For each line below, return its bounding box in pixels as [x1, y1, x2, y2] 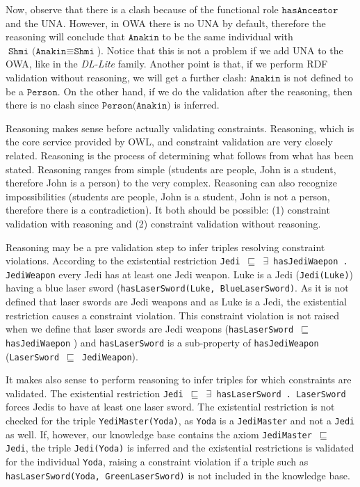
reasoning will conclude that [6, 29, 126, 44]
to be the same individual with [162, 29, 293, 44]
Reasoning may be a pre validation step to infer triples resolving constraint [6, 239, 325, 254]
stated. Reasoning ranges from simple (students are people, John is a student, [6, 161, 336, 176]
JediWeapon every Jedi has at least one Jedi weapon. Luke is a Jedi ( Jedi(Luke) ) [6, 266, 354, 281]
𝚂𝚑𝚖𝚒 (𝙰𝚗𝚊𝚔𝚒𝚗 [8, 46, 67, 56]
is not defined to [284, 70, 353, 84]
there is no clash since [6, 97, 99, 112]
